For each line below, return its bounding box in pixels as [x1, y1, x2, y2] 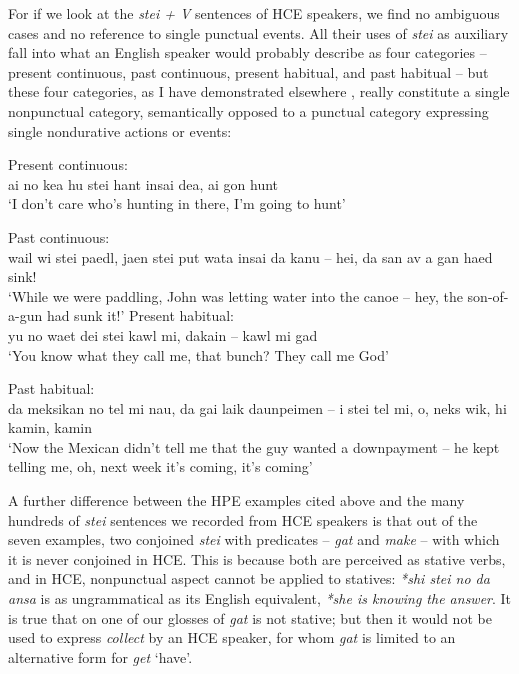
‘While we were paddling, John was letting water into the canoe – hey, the [8, 285, 463, 306]
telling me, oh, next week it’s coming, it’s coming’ [8, 456, 313, 477]
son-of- [467, 285, 509, 306]
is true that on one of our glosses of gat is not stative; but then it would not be [8, 607, 492, 628]
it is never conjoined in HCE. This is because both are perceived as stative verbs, [8, 548, 506, 569]
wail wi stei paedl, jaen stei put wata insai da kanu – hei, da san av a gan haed [8, 246, 493, 267]
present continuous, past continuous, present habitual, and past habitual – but [8, 61, 489, 82]
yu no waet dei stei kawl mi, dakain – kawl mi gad [8, 324, 318, 345]
